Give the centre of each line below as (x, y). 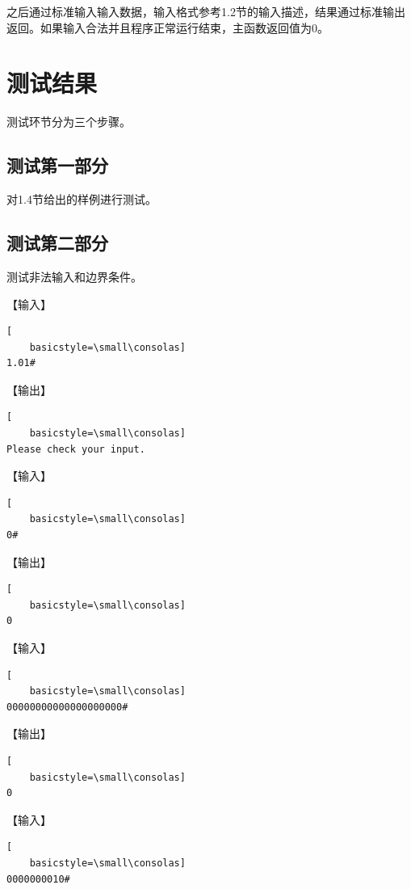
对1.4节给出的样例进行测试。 (82, 199)
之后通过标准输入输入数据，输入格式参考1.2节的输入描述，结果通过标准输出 (206, 11)
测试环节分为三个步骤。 (69, 122)
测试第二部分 (57, 243)
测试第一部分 (57, 165)
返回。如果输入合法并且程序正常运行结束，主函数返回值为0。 (168, 27)
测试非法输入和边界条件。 (74, 276)
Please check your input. (76, 449)
